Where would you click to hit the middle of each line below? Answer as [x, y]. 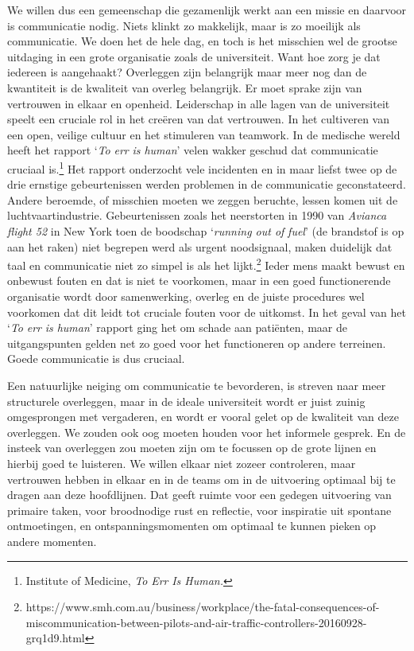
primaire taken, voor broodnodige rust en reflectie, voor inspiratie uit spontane [199, 510]
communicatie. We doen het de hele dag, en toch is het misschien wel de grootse [202, 41]
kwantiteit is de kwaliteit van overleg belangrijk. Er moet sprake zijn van [185, 87]
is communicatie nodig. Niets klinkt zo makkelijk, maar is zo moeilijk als [184, 25]
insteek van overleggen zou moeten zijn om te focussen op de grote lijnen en [192, 448]
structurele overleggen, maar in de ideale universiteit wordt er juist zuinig [186, 401]
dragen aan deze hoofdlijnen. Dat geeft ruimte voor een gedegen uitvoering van [199, 495]
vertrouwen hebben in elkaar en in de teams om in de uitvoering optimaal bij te [201, 479]
